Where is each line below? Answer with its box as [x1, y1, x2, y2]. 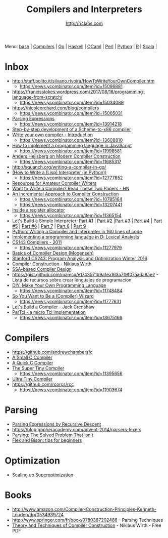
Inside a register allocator [12, 206, 65, 213]
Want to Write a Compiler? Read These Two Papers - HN [12, 185, 130, 191]
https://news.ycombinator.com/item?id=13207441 [19, 201, 123, 208]
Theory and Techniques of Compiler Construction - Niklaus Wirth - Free [12, 522, 162, 528]
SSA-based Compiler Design [12, 266, 72, 272]
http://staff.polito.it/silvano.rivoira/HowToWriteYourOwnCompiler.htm [12, 77, 155, 84]
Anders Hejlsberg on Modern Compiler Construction [12, 153, 121, 159]
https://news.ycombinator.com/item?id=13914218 [19, 120, 122, 127]
